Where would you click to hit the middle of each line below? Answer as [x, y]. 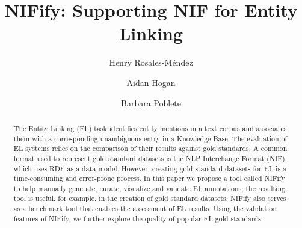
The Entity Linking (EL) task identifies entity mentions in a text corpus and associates [150, 128]
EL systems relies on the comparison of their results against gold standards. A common [150, 148]
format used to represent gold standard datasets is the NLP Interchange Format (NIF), [150, 158]
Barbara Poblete [151, 103]
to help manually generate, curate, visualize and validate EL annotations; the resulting [149, 188]
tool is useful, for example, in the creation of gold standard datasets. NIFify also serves [150, 198]
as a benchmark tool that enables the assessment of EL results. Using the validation [145, 208]
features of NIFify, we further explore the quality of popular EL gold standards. [138, 218]
